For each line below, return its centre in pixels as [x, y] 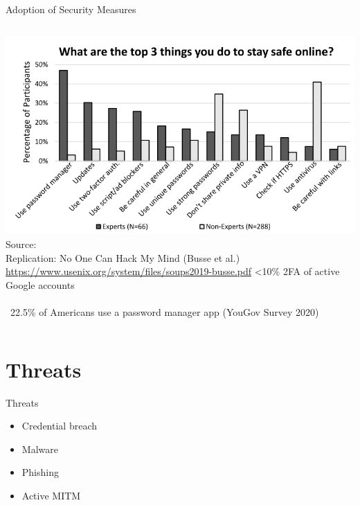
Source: [21, 243]
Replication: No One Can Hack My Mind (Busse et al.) [123, 257]
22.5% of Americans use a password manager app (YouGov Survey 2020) [164, 311]
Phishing [40, 472]
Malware [40, 449]
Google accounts [40, 284]
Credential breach [59, 426]
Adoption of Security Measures [71, 9]
